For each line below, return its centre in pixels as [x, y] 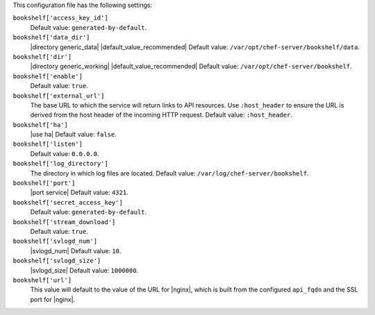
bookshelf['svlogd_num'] [55, 241]
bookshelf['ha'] [41, 125]
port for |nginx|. [53, 299]
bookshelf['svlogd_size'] [57, 261]
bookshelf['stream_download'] [64, 222]
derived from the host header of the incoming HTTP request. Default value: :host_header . [161, 115]
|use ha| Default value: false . [74, 135]
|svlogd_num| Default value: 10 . [76, 250]
